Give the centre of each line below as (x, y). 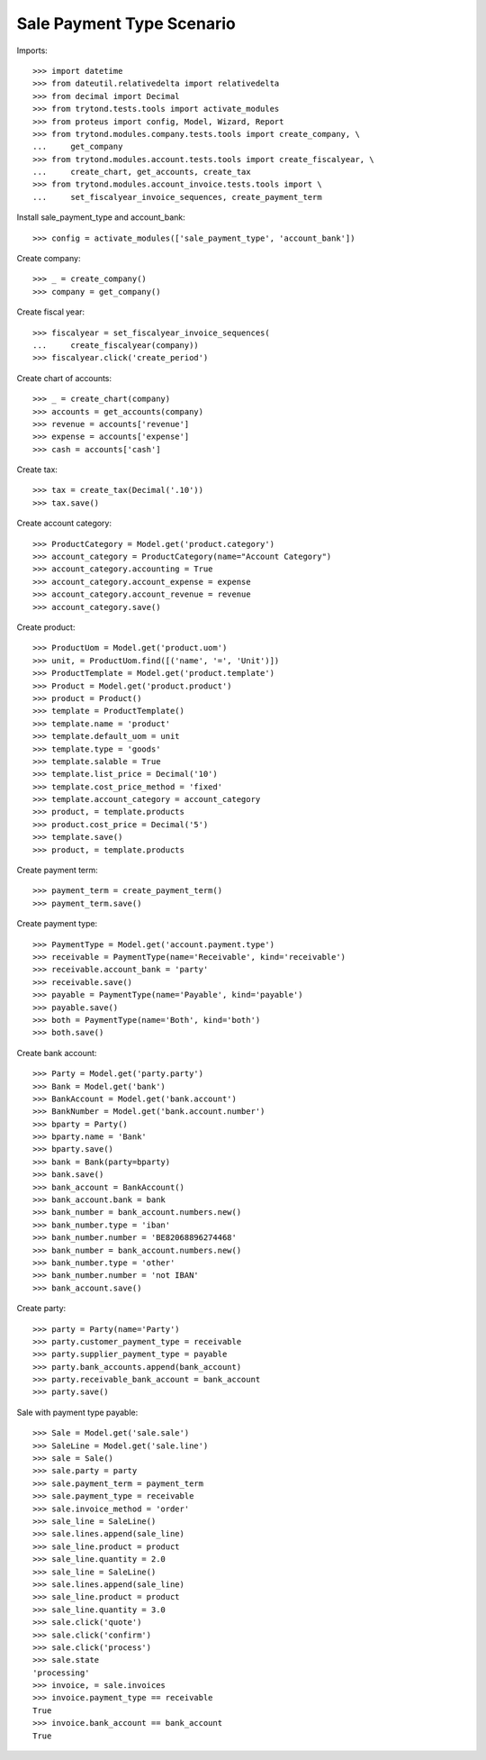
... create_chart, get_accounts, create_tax (142, 172)
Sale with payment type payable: (77, 1412)
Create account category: (64, 524)
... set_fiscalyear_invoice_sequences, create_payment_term (178, 197)
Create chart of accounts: (64, 378)
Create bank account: (57, 1053)
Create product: (46, 627)
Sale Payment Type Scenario (126, 23)
